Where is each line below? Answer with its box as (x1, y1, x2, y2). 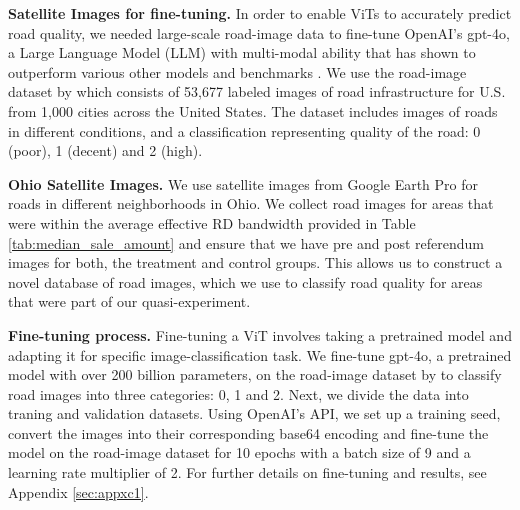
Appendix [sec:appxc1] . (8, 481, 149, 502)
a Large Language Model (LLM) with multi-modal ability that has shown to (8, 42, 476, 63)
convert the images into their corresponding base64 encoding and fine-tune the (8, 422, 489, 443)
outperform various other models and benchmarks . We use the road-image (8, 61, 467, 82)
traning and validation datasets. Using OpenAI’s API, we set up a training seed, (8, 403, 501, 424)
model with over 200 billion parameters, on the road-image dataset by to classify (8, 364, 502, 385)
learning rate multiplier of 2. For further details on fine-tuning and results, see (8, 462, 487, 483)
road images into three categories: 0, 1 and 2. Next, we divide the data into (8, 383, 469, 404)
